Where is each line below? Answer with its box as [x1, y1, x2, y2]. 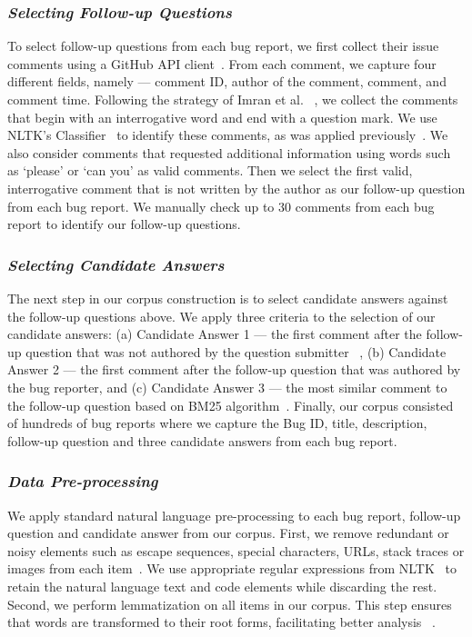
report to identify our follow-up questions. [7, 214, 241, 234]
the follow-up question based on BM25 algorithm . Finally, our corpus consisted [7, 395, 454, 414]
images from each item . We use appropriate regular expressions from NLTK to [7, 559, 457, 578]
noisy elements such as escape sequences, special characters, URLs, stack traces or [7, 541, 465, 560]
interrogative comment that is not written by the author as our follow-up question [7, 178, 466, 197]
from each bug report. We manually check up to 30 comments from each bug [7, 196, 435, 215]
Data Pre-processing [7, 470, 158, 493]
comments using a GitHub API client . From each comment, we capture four [7, 54, 437, 73]
